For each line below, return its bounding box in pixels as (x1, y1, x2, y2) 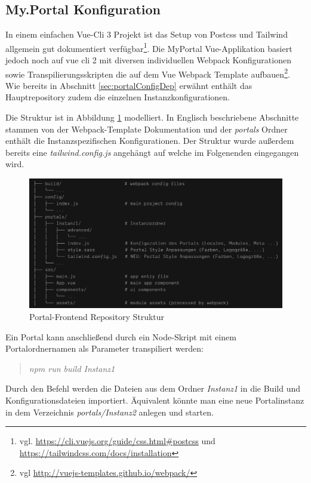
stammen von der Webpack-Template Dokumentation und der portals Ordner (5, 122, 288, 135)
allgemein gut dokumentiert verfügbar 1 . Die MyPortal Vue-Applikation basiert (5, 40, 292, 54)
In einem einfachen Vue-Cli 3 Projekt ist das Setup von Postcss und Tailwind (5, 28, 288, 41)
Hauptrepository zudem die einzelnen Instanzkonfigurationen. (5, 91, 230, 103)
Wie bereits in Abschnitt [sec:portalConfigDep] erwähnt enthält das (5, 79, 253, 91)
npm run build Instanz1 (29, 362, 115, 374)
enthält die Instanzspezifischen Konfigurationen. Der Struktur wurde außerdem (5, 134, 294, 147)
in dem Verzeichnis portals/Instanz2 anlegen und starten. (5, 405, 214, 418)
